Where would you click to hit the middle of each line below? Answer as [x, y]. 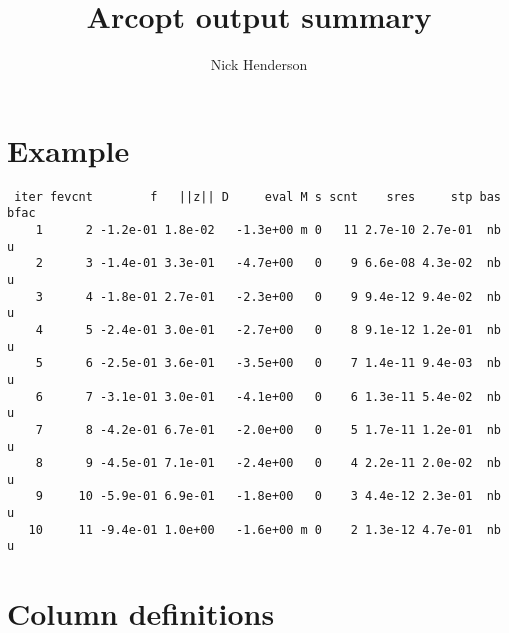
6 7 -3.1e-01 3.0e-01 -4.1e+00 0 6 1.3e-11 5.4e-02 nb [268, 396]
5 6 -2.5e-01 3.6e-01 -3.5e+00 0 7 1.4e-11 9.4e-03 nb [268, 363]
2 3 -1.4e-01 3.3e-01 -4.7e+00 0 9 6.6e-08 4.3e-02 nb [268, 263]
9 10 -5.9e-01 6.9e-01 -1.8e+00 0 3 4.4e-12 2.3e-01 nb [268, 496]
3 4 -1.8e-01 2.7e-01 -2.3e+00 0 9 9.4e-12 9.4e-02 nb [268, 296]
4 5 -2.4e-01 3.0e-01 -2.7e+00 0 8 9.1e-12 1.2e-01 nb [268, 329]
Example [68, 149]
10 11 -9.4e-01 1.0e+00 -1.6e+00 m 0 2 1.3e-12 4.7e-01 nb [264, 529]
